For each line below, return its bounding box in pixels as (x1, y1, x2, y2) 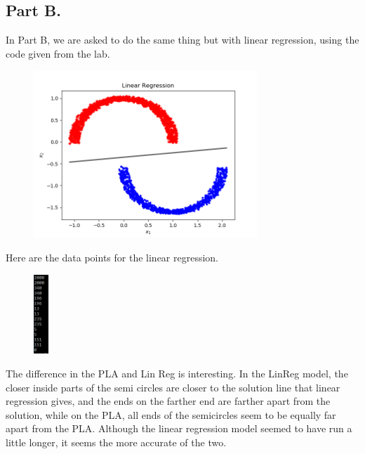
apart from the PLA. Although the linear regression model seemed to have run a (6, 421, 352, 436)
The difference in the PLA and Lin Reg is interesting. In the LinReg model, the (6, 366, 348, 381)
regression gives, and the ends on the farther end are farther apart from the (6, 394, 331, 408)
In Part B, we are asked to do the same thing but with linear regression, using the (6, 32, 359, 47)
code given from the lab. (6, 46, 110, 60)
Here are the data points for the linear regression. (6, 250, 219, 265)
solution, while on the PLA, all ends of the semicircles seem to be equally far (6, 407, 336, 422)
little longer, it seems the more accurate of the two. (6, 435, 227, 450)
